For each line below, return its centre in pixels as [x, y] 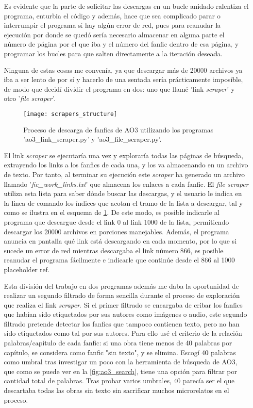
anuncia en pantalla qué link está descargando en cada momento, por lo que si [120, 241]
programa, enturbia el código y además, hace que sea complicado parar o [112, 15]
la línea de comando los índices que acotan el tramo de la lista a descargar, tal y [123, 203]
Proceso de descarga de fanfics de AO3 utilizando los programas [118, 129]
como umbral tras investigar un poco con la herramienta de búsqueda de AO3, [121, 362]
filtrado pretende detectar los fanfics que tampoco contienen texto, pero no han [122, 323]
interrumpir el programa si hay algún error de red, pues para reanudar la [112, 25]
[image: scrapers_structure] [70, 114]
